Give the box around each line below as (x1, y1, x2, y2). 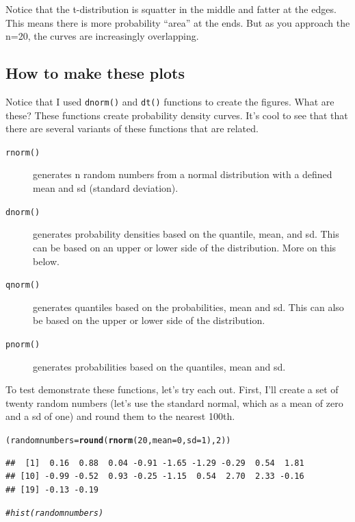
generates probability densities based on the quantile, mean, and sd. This (33, 227, 339, 241)
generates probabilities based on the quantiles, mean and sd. (33, 359, 286, 373)
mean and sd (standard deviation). (33, 181, 179, 195)
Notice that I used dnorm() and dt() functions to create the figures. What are (5, 94, 334, 108)
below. (33, 253, 60, 268)
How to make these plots (5, 62, 185, 84)
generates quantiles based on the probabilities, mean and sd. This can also (33, 299, 344, 314)
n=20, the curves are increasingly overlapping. (5, 29, 199, 43)
